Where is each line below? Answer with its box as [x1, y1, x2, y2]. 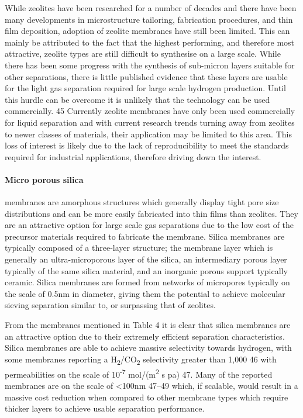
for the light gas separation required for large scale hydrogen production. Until [5, 82, 286, 94]
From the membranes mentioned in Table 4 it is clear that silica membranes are [5, 319, 291, 331]
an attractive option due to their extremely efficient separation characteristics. [5, 330, 285, 342]
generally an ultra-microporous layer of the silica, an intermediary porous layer [5, 253, 287, 265]
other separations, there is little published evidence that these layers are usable [5, 70, 288, 82]
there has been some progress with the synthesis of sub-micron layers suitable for [5, 58, 295, 71]
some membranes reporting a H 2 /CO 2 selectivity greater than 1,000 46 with [5, 353, 277, 367]
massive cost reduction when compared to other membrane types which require [5, 391, 288, 403]
